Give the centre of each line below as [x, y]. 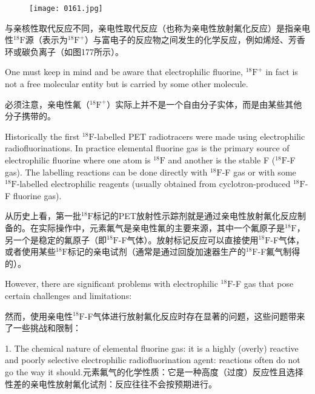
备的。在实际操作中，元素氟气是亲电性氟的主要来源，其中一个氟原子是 [145, 227]
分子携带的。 [30, 116]
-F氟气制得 [279, 251]
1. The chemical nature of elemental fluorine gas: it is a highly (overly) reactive [152, 348]
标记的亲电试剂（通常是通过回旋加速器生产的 [157, 251]
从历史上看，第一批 [43, 216]
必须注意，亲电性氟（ [47, 104]
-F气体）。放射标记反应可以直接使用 [188, 239]
